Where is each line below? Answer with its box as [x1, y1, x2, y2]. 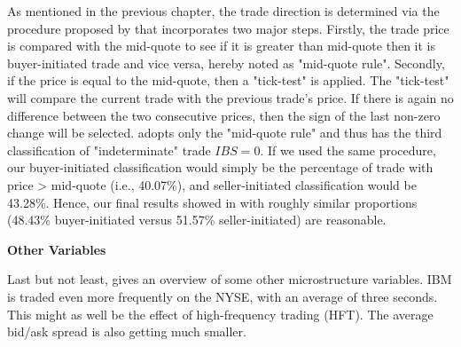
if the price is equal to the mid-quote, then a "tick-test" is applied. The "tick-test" [7, 71, 449, 90]
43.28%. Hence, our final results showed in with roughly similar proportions [7, 193, 418, 211]
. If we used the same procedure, [260, 140, 436, 159]
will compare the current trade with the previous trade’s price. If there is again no [7, 88, 454, 106]
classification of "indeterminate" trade [7, 140, 211, 159]
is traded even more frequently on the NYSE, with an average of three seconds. [7, 287, 438, 305]
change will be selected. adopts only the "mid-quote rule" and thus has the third [7, 123, 442, 142]
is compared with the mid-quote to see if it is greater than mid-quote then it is [7, 36, 435, 55]
